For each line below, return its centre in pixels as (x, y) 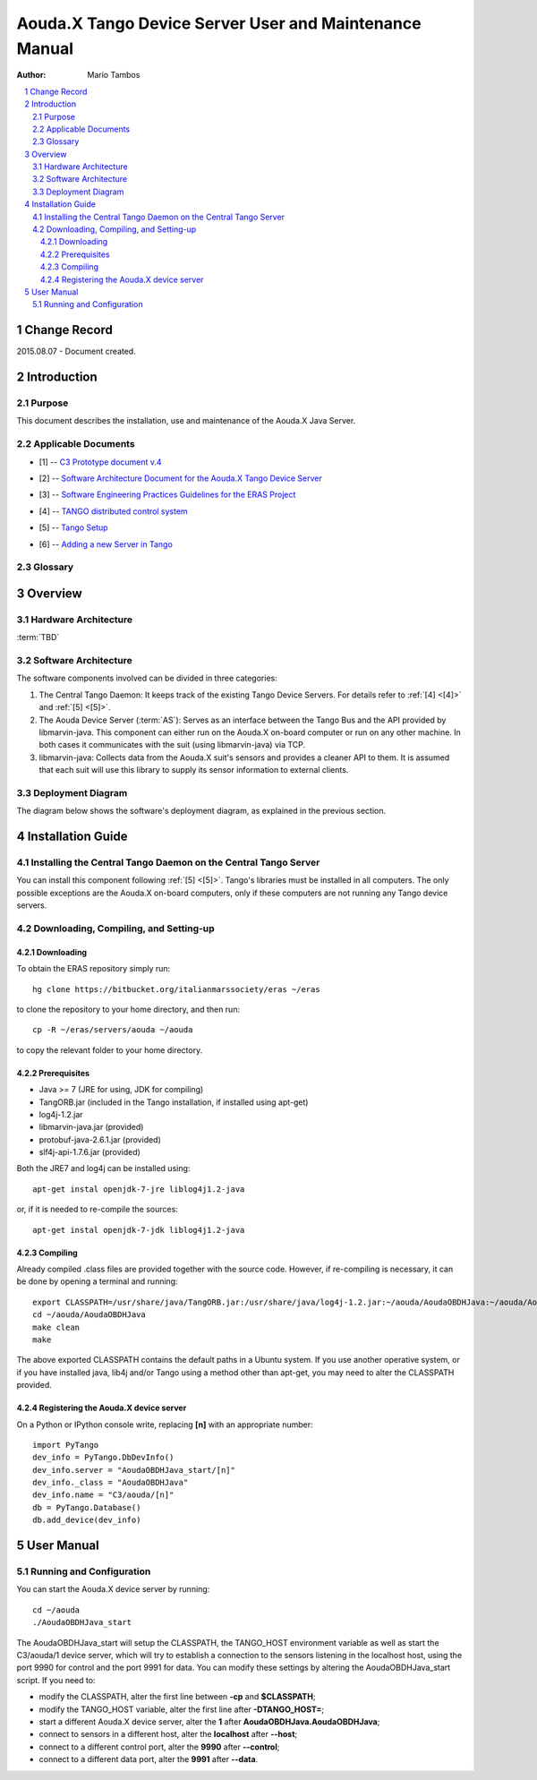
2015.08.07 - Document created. (76, 351)
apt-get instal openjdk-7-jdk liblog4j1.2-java (139, 1230)
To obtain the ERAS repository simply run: (94, 969)
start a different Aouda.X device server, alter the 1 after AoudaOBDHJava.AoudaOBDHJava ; (209, 1721)
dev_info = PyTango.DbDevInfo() (103, 1458)
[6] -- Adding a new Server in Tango (106, 544)
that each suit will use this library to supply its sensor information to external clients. (194, 770)
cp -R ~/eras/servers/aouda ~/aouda (113, 1030)
